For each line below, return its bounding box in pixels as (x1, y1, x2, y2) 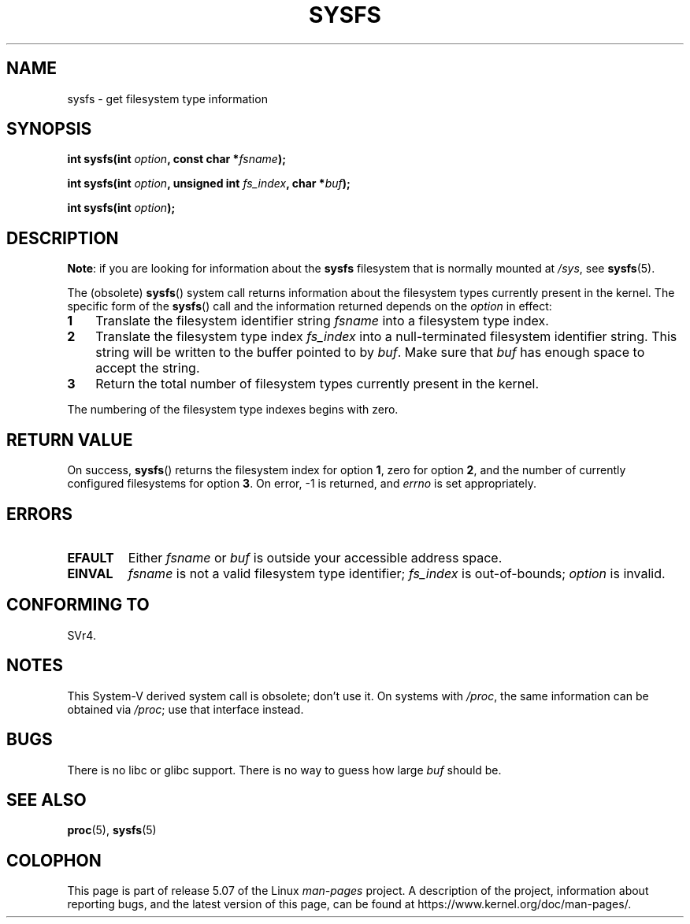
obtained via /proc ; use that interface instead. (67, 702, 304, 716)
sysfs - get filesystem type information (67, 91, 268, 106)
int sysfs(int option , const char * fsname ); (67, 152, 287, 166)
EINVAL (67, 565, 113, 581)
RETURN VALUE (6, 429, 133, 450)
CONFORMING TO (6, 595, 150, 615)
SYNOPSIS (6, 119, 92, 139)
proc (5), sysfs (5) (67, 823, 157, 837)
